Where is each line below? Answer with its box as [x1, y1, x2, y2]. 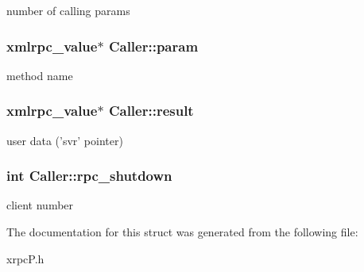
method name [6, 67, 73, 83]
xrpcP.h [6, 250, 45, 266]
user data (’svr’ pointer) [6, 132, 123, 148]
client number [6, 197, 74, 213]
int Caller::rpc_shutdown [6, 166, 172, 186]
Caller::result [108, 101, 194, 121]
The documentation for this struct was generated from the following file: [6, 224, 358, 240]
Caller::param [108, 36, 199, 56]
